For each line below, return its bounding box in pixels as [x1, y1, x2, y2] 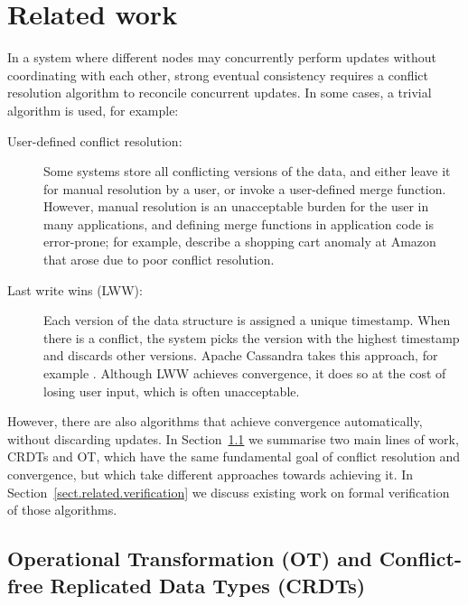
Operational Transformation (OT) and [7, 544, 372, 572]
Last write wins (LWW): [7, 280, 143, 299]
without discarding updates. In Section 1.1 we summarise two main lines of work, [7, 429, 459, 448]
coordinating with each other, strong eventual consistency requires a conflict [7, 65, 429, 84]
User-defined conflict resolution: [7, 131, 183, 150]
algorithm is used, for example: [7, 100, 179, 119]
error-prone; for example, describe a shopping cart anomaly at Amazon [43, 232, 436, 251]
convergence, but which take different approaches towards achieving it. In [7, 465, 414, 483]
